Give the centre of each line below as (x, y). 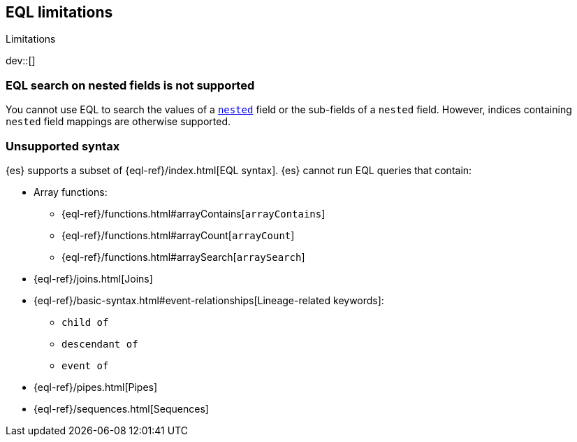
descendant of (100, 344)
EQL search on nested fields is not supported (130, 85)
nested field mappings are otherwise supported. (118, 122)
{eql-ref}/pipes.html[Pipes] (96, 387)
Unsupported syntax (63, 146)
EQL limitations (59, 12)
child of (85, 322)
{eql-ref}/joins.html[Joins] (93, 278)
